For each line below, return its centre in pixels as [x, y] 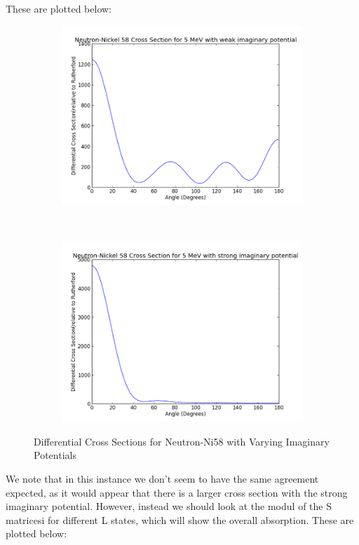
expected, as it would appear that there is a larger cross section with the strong [177, 492]
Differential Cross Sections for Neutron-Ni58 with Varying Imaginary [182, 441]
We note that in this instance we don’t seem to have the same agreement [162, 478]
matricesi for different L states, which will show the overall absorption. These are [180, 519]
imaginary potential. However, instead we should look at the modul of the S [169, 506]
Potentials [55, 455]
